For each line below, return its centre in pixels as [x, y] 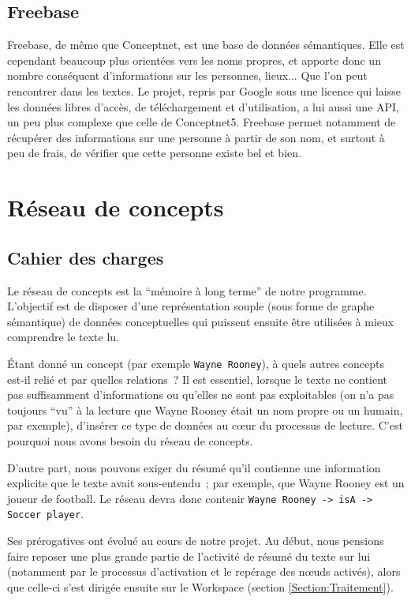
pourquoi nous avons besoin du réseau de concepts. [130, 440]
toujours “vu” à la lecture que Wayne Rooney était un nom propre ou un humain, [205, 409]
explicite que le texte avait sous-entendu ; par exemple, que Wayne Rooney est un [206, 483]
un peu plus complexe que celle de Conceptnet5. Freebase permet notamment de [202, 122]
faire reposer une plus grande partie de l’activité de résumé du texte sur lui [189, 556]
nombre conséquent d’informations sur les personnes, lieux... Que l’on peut [187, 75]
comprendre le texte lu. [64, 337]
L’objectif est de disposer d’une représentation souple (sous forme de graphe [191, 306]
